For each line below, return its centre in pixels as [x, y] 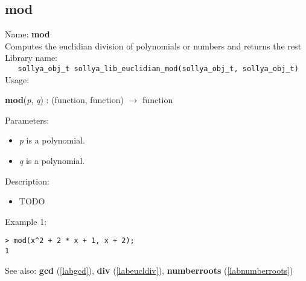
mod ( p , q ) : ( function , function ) [65, 100]
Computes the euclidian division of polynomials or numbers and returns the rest [153, 46]
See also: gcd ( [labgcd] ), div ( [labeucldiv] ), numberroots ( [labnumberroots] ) [149, 270]
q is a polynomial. [52, 161]
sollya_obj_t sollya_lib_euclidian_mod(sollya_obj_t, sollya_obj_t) [158, 68]
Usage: [17, 79]
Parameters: [27, 120]
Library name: [31, 58]
